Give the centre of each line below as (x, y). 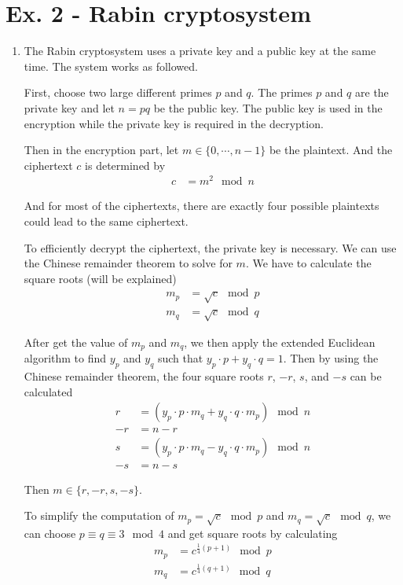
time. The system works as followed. (111, 66)
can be (366, 376)
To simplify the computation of (99, 515)
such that (180, 358)
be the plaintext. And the (331, 150)
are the (372, 92)
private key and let (69, 107)
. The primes (282, 92)
